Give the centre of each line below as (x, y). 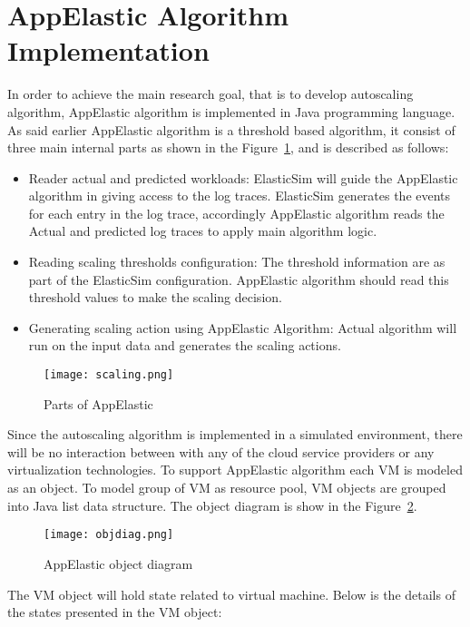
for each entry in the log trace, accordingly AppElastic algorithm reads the (236, 213)
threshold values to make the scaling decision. (155, 297)
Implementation (108, 50)
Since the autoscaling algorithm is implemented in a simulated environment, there (235, 434)
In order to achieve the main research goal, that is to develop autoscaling (211, 94)
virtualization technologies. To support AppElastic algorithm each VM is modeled (235, 470)
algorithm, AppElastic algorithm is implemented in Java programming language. (231, 111)
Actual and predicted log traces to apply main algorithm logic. (203, 231)
